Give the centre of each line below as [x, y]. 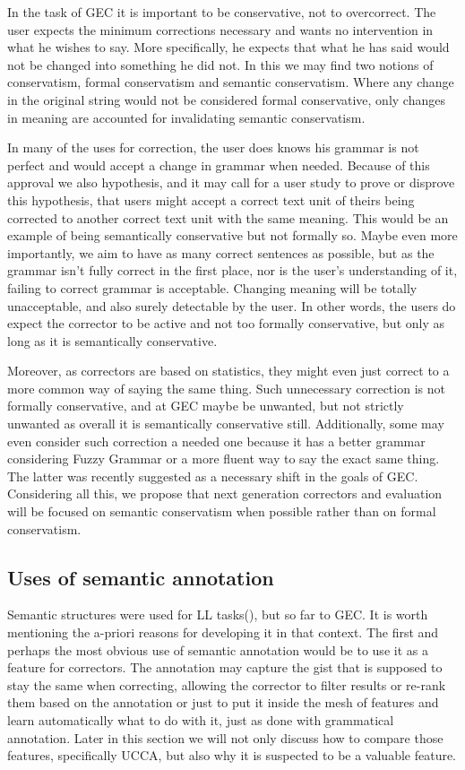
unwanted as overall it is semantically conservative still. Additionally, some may [226, 424]
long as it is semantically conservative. [112, 340]
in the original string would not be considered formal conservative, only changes [226, 99]
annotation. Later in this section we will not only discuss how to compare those [225, 737]
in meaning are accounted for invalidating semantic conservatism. [186, 117]
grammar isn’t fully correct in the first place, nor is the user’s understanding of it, [232, 270]
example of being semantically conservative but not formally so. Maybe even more [232, 235]
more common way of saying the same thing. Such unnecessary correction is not [226, 388]
